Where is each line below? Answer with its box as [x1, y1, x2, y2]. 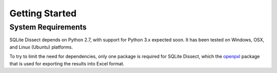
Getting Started [9, 8, 77, 19]
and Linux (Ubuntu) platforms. [9, 44, 73, 50]
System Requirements [9, 22, 87, 32]
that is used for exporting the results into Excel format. [9, 60, 125, 66]
